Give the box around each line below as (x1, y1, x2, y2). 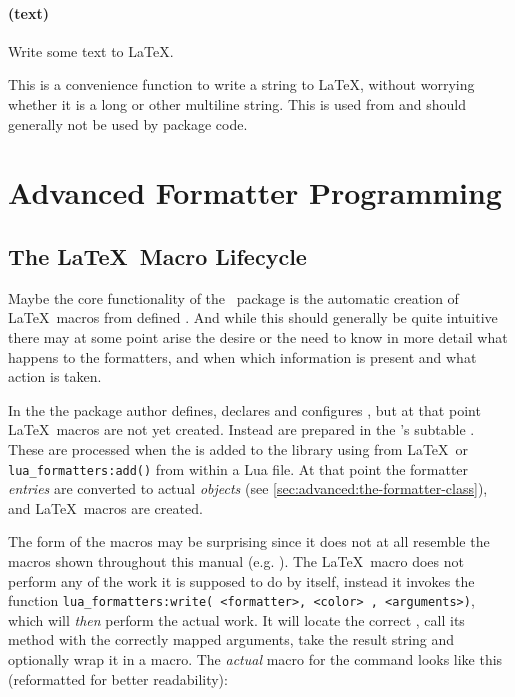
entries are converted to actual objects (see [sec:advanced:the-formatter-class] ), (8, 478, 488, 499)
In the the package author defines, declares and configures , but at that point (8, 399, 481, 420)
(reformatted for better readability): (8, 668, 228, 689)
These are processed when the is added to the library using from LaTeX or (8, 438, 469, 459)
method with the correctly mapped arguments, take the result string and (8, 629, 455, 650)
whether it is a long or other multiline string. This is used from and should (8, 93, 467, 114)
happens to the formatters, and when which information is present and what (8, 346, 477, 367)
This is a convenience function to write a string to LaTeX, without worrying (8, 74, 475, 95)
